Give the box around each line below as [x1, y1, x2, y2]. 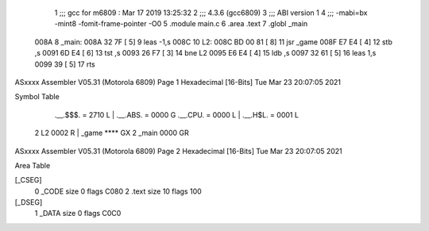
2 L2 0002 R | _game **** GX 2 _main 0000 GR [34, 128, 190, 138]
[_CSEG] [14, 175, 43, 185]
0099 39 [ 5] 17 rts [34, 60, 95, 69]
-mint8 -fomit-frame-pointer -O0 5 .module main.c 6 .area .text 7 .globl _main [54, 19, 308, 29]
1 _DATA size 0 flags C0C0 [34, 209, 122, 218]
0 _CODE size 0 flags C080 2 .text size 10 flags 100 [34, 187, 202, 196]
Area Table [14, 160, 51, 170]
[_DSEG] [14, 198, 43, 207]
